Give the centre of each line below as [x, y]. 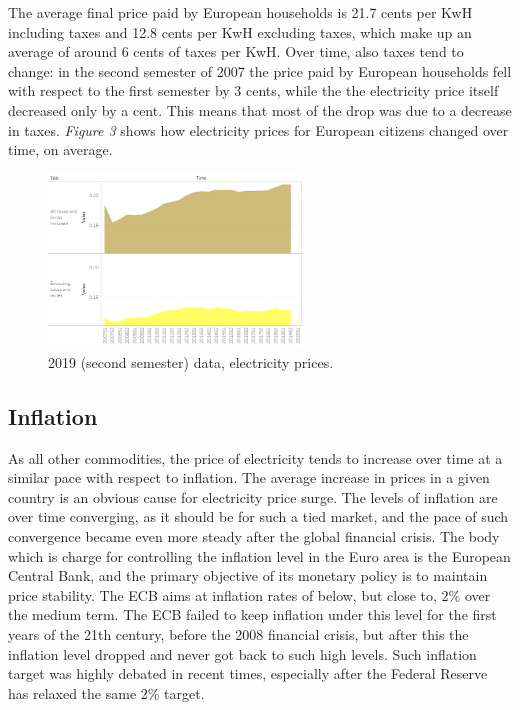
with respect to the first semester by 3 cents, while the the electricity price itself [253, 90]
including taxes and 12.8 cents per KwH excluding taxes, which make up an [240, 31]
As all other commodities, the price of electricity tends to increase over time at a [255, 457]
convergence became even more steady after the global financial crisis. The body [254, 535]
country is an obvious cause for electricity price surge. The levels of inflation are [253, 496]
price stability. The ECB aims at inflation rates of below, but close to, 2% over [249, 594]
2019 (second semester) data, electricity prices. [191, 361]
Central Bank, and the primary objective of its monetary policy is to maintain [248, 575]
